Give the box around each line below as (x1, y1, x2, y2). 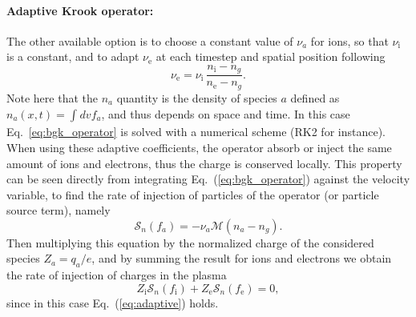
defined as (290, 89, 340, 106)
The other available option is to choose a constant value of (6, 32, 293, 49)
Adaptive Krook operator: (6, 2, 154, 18)
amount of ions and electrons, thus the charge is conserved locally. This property (6, 154, 402, 171)
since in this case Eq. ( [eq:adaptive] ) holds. (6, 294, 219, 311)
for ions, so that (310, 32, 389, 49)
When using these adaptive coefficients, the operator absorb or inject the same (6, 138, 392, 155)
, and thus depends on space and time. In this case (101, 105, 350, 122)
